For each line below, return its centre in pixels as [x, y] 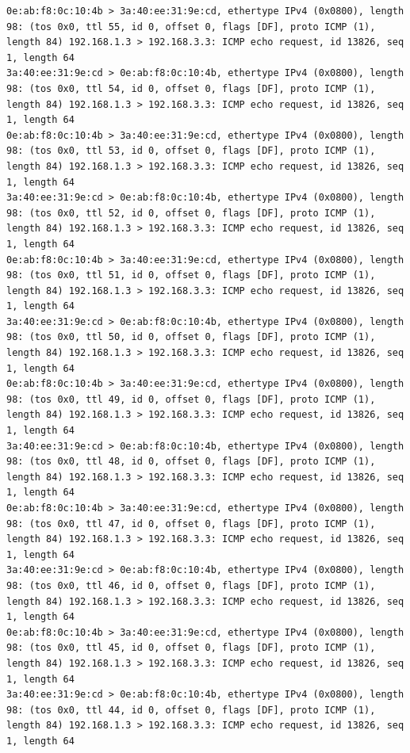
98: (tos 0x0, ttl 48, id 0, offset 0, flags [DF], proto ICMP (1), [191, 462]
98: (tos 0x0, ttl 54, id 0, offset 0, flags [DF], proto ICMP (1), [191, 88]
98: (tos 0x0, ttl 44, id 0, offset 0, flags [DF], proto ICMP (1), [191, 710]
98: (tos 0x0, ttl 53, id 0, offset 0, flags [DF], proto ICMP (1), [191, 151]
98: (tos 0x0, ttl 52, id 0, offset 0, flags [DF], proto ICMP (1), [191, 213]
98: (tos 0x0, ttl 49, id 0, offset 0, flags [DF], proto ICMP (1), [191, 399]
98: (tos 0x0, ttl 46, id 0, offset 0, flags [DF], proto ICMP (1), [191, 585]
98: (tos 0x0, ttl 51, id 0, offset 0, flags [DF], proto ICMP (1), [191, 275]
